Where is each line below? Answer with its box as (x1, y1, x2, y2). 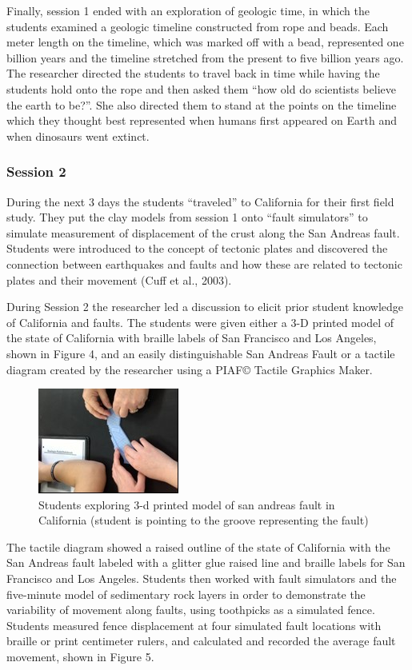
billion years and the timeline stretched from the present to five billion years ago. (6, 49, 404, 66)
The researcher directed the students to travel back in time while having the (6, 65, 380, 82)
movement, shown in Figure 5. (6, 648, 154, 665)
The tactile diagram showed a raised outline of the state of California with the (6, 538, 390, 555)
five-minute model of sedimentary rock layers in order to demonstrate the (6, 585, 366, 602)
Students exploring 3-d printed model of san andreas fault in (38, 496, 335, 512)
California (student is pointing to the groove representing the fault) (38, 512, 369, 528)
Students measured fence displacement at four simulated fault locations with (6, 616, 382, 633)
